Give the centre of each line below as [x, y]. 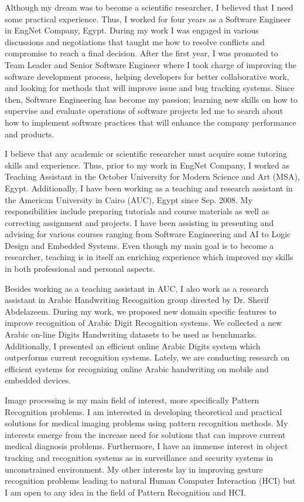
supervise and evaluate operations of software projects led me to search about [144, 111]
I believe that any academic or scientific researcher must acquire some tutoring [146, 154]
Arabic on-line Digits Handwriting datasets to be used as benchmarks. [131, 334]
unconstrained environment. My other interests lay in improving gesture [134, 469]
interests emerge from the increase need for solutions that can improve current [145, 434]
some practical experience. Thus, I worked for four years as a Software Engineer [148, 18]
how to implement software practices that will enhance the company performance [151, 122]
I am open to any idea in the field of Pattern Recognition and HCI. [125, 492]
